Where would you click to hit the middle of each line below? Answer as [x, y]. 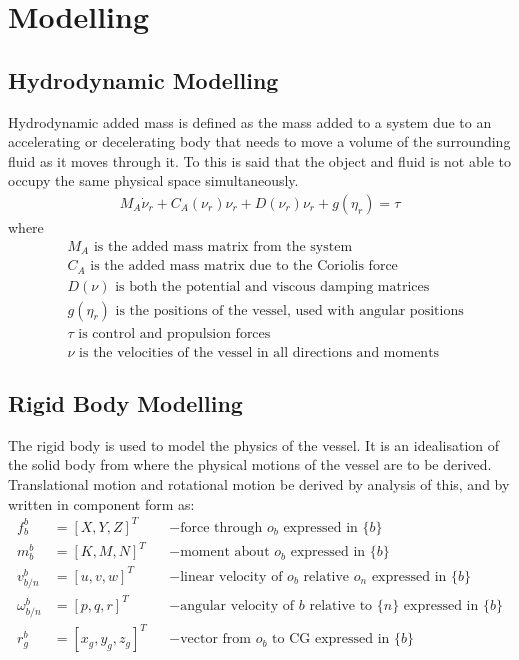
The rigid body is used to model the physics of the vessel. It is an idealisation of [254, 444]
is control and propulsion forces [174, 333]
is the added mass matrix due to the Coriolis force [244, 266]
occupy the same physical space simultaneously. [153, 180]
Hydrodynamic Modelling [143, 79]
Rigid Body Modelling [125, 403]
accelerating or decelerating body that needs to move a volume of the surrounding [259, 141]
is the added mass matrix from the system [223, 246]
